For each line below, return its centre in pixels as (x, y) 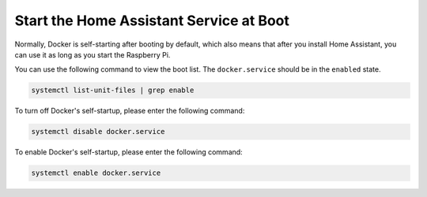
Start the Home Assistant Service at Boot (152, 20)
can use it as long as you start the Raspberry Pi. (93, 54)
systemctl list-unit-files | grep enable (113, 90)
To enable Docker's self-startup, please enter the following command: (128, 152)
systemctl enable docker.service (96, 173)
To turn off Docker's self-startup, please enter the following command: (130, 111)
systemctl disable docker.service (98, 132)
